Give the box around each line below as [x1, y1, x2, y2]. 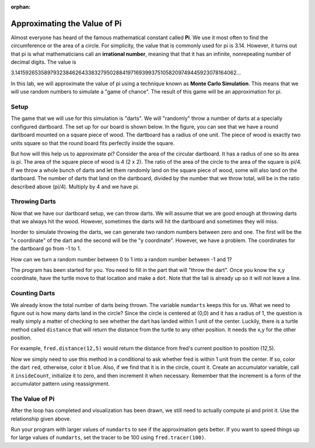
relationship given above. [10, 415, 71, 422]
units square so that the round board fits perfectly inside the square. [10, 139, 175, 146]
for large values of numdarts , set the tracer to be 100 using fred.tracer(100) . [10, 434, 206, 441]
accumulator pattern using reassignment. [10, 380, 110, 387]
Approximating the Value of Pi [10, 18, 122, 29]
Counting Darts [10, 290, 55, 298]
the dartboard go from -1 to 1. [10, 245, 82, 252]
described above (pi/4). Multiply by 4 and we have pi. [10, 183, 139, 190]
